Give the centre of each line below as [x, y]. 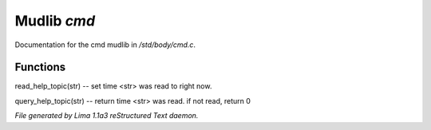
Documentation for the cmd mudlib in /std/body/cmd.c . [105, 45]
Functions [40, 67]
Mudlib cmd [55, 21]
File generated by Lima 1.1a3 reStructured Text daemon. [107, 116]
